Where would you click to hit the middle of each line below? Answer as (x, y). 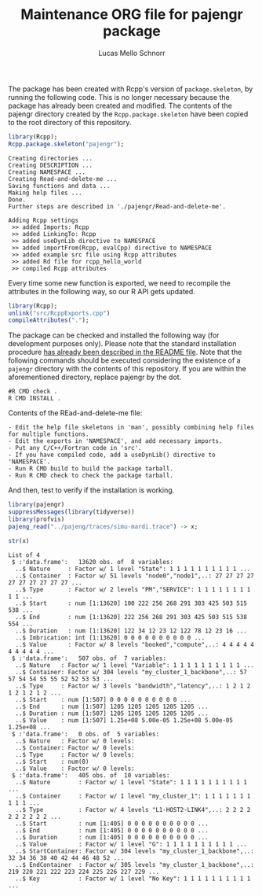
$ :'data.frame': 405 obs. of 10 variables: (91, 775)
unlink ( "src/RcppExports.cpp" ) (59, 313)
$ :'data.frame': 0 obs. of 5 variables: (85, 734)
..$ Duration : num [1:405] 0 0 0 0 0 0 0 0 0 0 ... (112, 837)
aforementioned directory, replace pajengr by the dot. (95, 377)
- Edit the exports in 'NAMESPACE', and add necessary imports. (115, 441)
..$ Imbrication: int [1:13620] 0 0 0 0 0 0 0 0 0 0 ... (110, 638)
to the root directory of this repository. (70, 122)
